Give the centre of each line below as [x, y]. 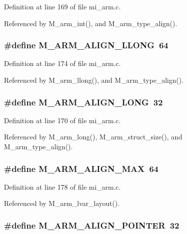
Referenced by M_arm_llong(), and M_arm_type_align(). [94, 80]
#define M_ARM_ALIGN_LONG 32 [83, 102]
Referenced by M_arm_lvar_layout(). [62, 203]
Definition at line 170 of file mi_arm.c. [62, 120]
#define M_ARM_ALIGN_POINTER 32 [92, 225]
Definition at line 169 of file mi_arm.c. [62, 6]
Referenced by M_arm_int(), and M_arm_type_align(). [91, 23]
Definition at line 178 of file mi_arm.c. [62, 186]
